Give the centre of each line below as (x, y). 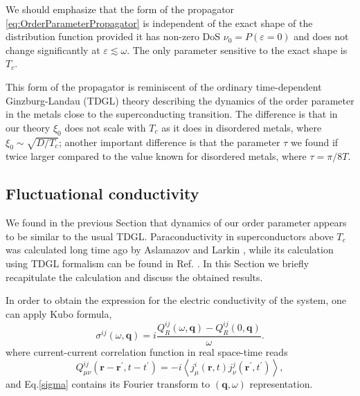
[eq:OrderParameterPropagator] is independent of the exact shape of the (159, 22)
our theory (28, 127)
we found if (315, 142)
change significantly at (53, 49)
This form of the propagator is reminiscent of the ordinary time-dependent (164, 86)
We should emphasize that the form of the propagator (120, 9)
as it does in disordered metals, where (242, 127)
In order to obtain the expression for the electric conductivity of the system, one (176, 300)
